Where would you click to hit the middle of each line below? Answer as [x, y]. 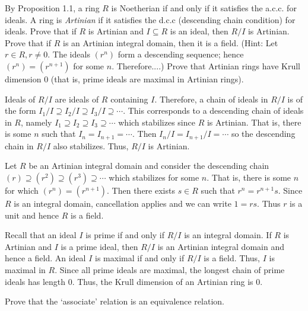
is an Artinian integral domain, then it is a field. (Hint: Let [170, 42]
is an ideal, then [199, 31]
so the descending [263, 134]
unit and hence [32, 215]
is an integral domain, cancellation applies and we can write [123, 203]
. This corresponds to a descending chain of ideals [213, 110]
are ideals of [77, 99]
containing [129, 99]
